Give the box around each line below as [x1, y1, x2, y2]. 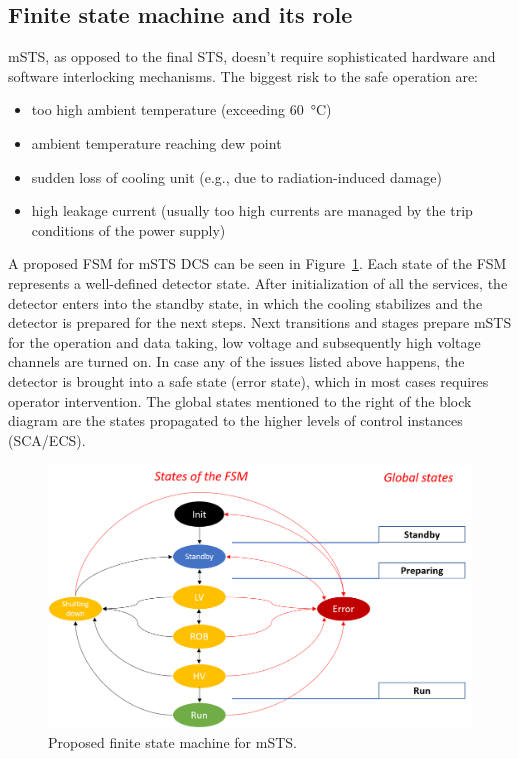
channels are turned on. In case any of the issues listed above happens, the [8, 351, 465, 372]
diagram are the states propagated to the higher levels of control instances [8, 410, 463, 431]
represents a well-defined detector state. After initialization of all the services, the [8, 272, 508, 293]
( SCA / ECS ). [8, 429, 86, 450]
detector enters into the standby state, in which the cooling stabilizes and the [8, 292, 483, 313]
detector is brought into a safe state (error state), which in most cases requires [8, 370, 489, 391]
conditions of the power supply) [31, 219, 226, 240]
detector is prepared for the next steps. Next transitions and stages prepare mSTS [8, 312, 512, 333]
